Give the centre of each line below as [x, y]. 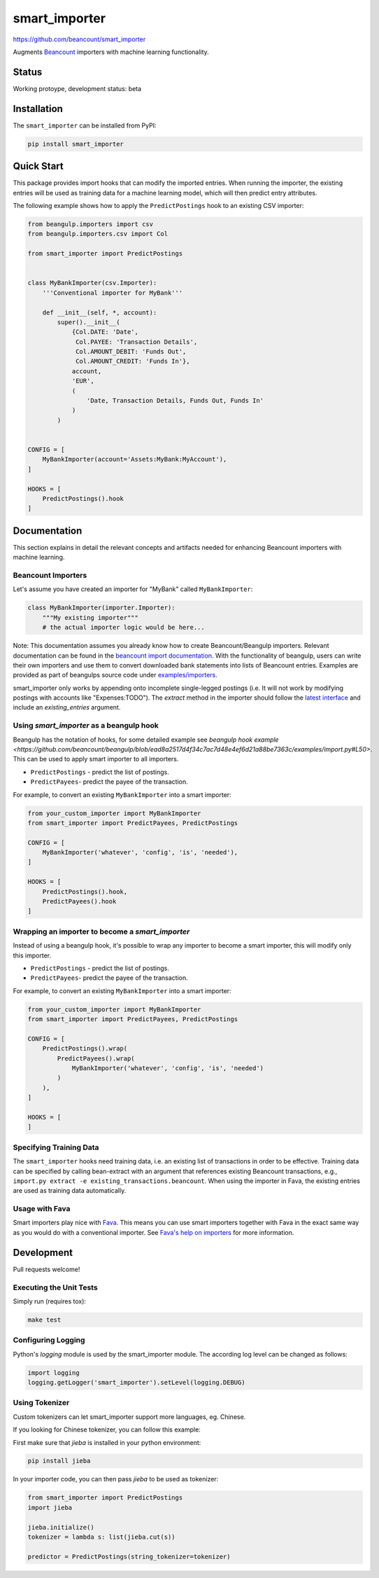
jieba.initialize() [61, 1527]
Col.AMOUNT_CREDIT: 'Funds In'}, [133, 361]
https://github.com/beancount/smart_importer [79, 39]
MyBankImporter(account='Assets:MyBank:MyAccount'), [135, 459]
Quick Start [38, 166]
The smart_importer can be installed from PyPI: [85, 125]
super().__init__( [88, 322]
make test [44, 1320]
